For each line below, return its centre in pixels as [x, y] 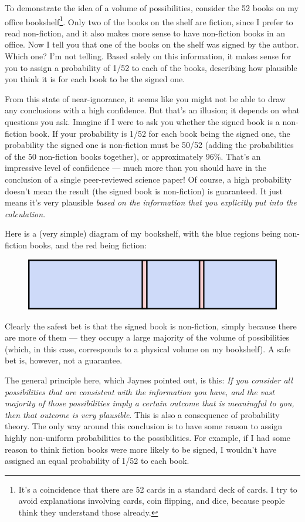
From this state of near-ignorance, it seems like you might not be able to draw [145, 98]
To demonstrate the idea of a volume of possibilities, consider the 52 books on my [152, 8]
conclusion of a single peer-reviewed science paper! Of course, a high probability [148, 179]
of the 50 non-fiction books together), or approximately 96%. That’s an [133, 156]
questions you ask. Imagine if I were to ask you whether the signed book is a [142, 122]
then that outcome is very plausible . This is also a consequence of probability [142, 414]
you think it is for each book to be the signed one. [95, 79]
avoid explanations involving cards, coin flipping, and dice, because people [152, 501]
